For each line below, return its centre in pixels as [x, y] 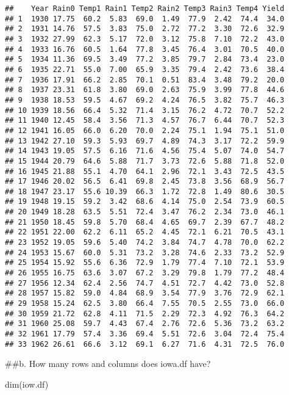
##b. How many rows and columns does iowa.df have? [108, 364]
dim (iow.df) [27, 384]
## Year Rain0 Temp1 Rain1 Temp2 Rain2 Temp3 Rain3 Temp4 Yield [145, 9]
